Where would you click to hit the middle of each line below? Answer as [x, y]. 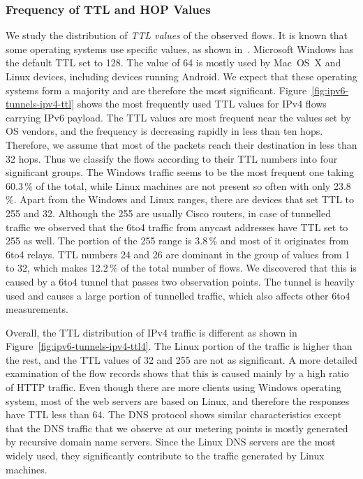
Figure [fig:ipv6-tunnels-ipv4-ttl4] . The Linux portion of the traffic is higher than [179, 346]
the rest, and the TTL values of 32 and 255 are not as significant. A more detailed [181, 359]
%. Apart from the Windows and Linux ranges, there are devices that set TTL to [180, 199]
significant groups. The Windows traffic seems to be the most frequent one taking [180, 172]
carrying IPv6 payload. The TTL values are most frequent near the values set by [178, 117]
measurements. [37, 309]
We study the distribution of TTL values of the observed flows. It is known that [177, 35]
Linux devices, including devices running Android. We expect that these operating [181, 76]
